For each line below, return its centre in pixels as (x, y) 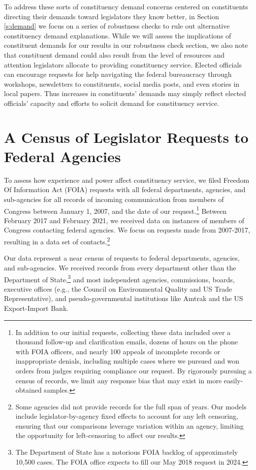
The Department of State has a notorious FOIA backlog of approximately (127, 452)
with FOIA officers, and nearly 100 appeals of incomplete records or (118, 351)
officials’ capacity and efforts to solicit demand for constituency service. (112, 103)
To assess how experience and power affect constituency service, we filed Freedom (127, 180)
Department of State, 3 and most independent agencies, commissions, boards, (119, 278)
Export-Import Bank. (36, 308)
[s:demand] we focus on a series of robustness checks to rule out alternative (117, 26)
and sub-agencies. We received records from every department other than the (120, 267)
